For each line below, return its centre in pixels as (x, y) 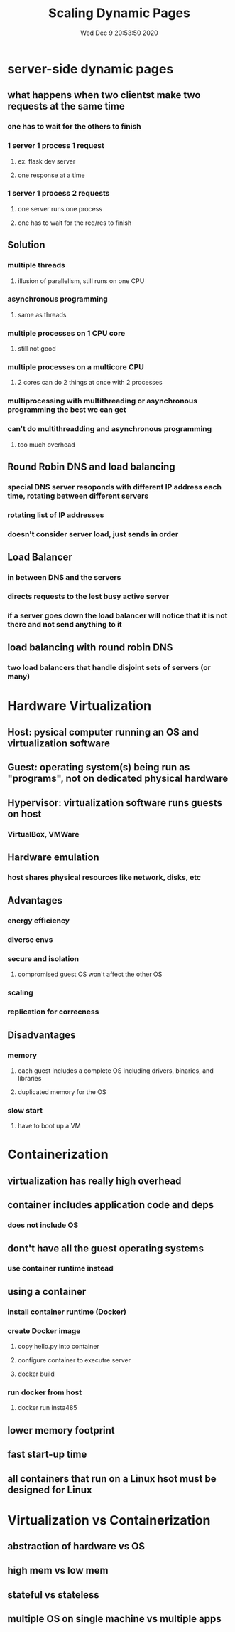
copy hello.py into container (58, 1347)
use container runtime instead (60, 1268)
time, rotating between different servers (78, 496)
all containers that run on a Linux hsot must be (112, 1479)
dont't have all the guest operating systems (106, 1248)
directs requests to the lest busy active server (88, 597)
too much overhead (47, 444)
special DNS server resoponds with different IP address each (115, 487)
